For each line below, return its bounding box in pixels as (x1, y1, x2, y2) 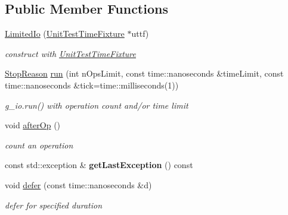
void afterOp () (5, 119, 61, 131)
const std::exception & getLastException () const (5, 159, 193, 171)
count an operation (5, 138, 73, 151)
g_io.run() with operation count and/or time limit (5, 99, 188, 111)
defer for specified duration (5, 198, 103, 211)
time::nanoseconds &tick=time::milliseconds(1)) (5, 78, 179, 91)
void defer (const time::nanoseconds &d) (5, 178, 152, 191)
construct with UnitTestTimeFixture (5, 47, 136, 59)
